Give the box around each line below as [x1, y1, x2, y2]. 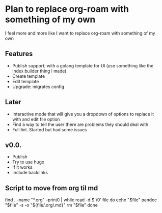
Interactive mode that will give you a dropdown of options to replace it [12, 111, 154, 117]
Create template [12, 73, 45, 79]
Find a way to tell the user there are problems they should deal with [12, 122, 149, 127]
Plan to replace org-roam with [5, 3, 129, 15]
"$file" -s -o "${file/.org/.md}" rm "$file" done [5, 202, 98, 208]
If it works [12, 164, 33, 170]
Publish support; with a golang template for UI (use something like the [12, 62, 154, 68]
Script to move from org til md [5, 183, 98, 192]
